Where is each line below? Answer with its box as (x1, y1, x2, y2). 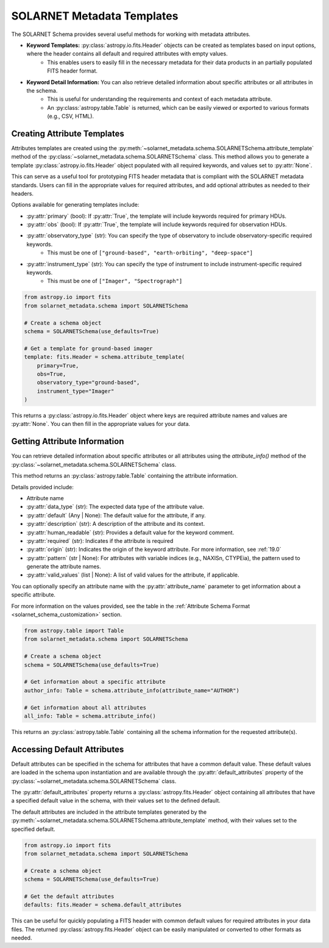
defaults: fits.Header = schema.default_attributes (24, 902, 182, 908)
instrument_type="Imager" (37, 387, 115, 395)
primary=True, (37, 362, 79, 369)
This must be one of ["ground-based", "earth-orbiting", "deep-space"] (47, 249, 253, 256)
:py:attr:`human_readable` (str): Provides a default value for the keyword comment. (26, 528, 235, 536)
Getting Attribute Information (11, 436, 124, 447)
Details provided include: (11, 483, 74, 490)
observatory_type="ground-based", (37, 379, 140, 386)
